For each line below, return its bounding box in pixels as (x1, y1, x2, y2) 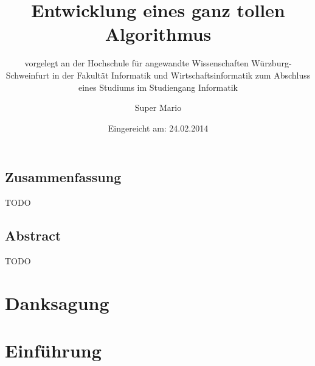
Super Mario (134, 101, 182, 114)
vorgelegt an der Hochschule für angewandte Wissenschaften (24, 57, 249, 69)
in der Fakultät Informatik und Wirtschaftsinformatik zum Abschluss (52, 68, 311, 81)
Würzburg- (251, 57, 292, 69)
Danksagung (5, 290, 109, 315)
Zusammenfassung (5, 167, 122, 186)
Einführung (5, 338, 102, 363)
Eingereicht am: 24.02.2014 (108, 121, 209, 134)
